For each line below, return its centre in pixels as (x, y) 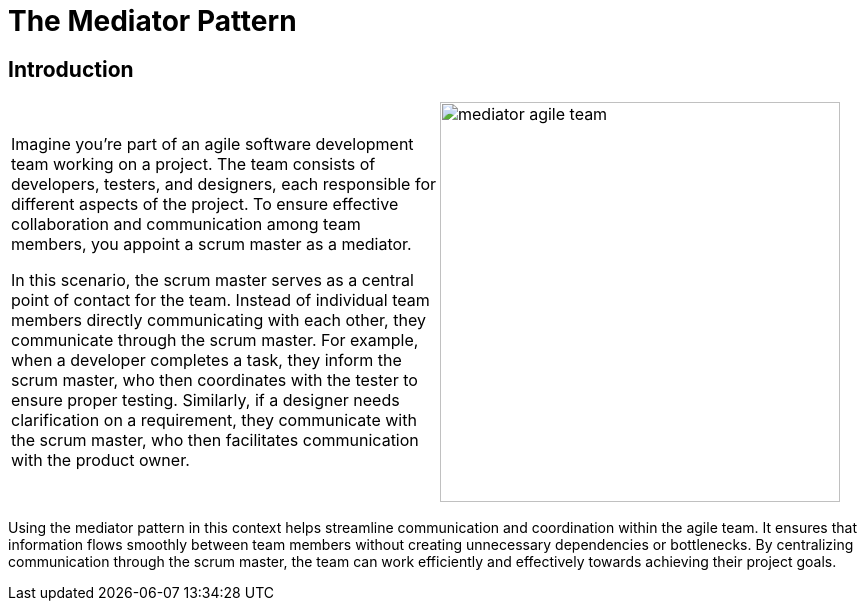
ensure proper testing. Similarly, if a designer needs (205, 400)
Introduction (71, 69)
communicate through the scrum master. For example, (215, 340)
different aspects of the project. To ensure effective (205, 204)
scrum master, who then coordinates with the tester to (214, 380)
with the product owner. (100, 460)
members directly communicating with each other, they (218, 320)
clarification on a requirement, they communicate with (214, 420)
